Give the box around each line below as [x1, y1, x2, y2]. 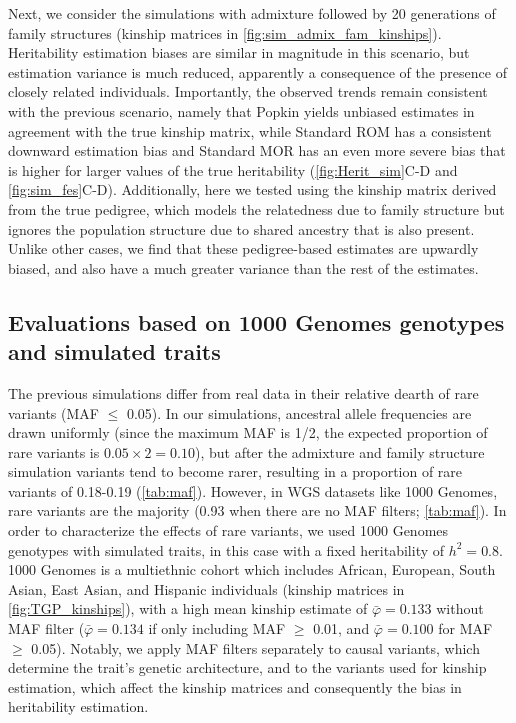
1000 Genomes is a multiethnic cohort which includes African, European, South [8, 559, 496, 580]
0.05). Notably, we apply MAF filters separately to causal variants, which [31, 637, 480, 658]
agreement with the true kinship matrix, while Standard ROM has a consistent [8, 120, 492, 141]
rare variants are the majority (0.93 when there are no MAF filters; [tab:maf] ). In [8, 500, 507, 521]
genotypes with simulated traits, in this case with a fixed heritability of [8, 539, 445, 560]
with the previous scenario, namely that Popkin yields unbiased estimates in [8, 100, 475, 121]
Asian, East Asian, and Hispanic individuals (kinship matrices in [8, 578, 405, 599]
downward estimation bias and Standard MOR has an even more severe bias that [8, 140, 506, 161]
